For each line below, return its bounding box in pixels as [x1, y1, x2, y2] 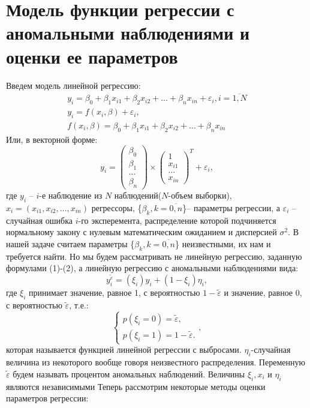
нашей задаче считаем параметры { [6, 237, 135, 250]
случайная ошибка [6, 214, 73, 226]
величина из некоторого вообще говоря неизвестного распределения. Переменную [6, 356, 305, 368]
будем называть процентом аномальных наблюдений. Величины [13, 367, 245, 380]
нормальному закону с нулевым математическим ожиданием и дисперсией [6, 226, 277, 238]
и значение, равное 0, [224, 286, 302, 299]
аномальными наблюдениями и [6, 20, 250, 45]
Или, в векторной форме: [6, 133, 98, 145]
